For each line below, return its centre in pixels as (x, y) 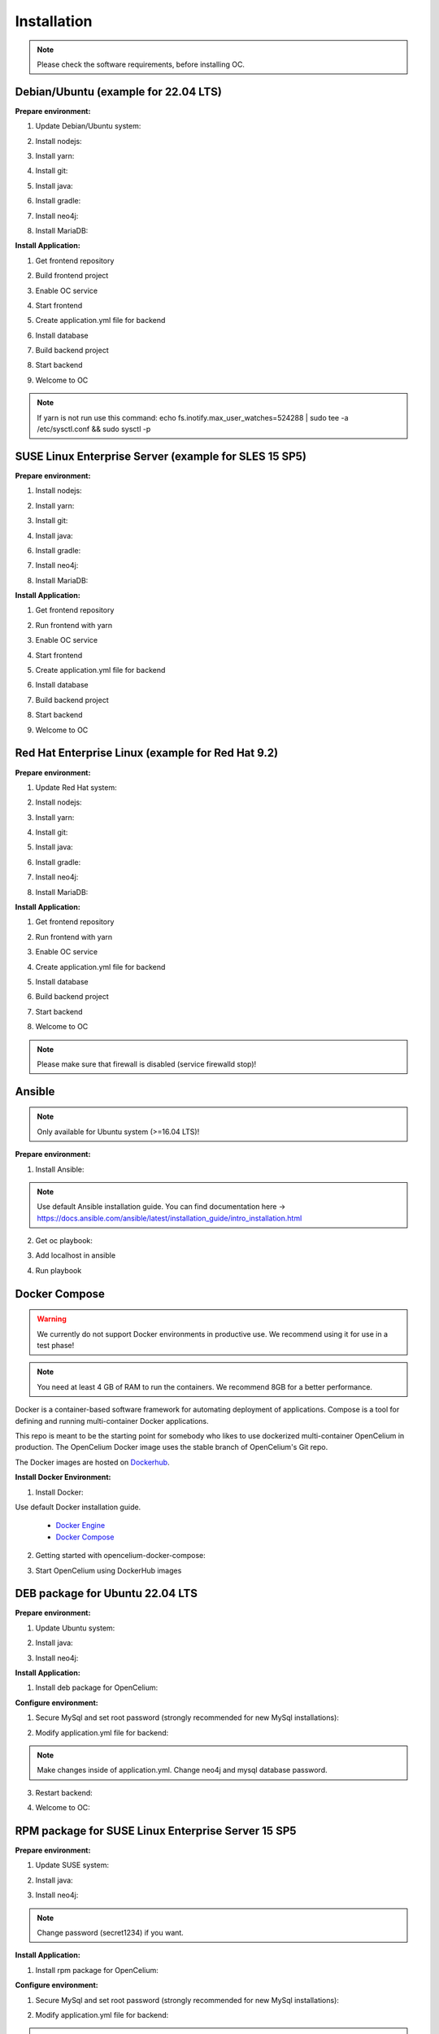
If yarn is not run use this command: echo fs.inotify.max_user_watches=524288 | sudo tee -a (193, 417)
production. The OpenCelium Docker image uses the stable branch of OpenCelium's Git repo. (172, 1447)
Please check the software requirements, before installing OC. (141, 64)
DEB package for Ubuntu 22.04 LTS (106, 1593)
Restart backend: (64, 1792)
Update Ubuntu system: (75, 1628)
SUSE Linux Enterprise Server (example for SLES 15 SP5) (161, 456)
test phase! (56, 1346)
